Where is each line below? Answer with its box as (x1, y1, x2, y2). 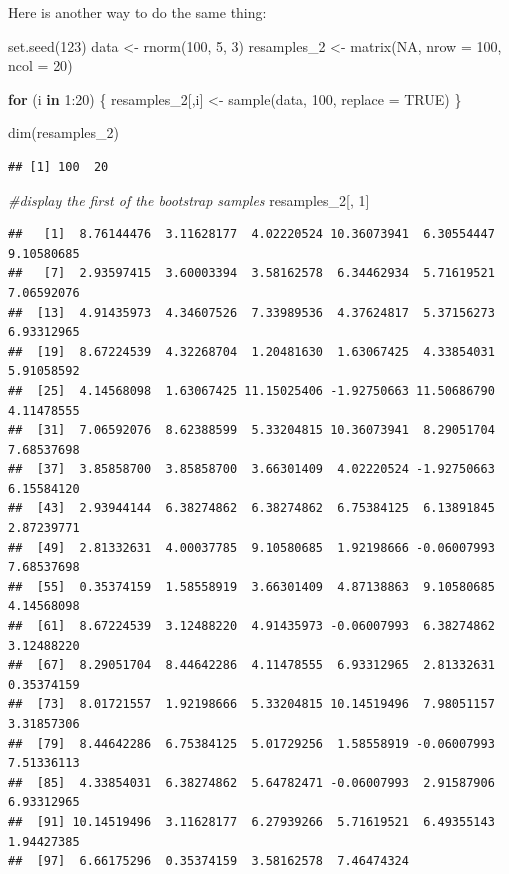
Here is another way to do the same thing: (8, 2, 267, 22)
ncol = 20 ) (8, 55, 73, 76)
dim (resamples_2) (8, 122, 120, 143)
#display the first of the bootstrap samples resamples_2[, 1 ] (8, 189, 370, 210)
